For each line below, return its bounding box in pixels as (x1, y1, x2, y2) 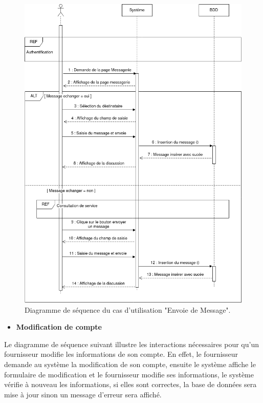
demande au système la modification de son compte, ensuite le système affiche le (4, 358, 256, 369)
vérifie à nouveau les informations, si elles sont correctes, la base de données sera (4, 379, 257, 390)
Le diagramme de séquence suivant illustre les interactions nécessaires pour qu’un (4, 338, 259, 349)
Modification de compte (16, 321, 102, 332)
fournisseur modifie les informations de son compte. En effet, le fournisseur (4, 349, 238, 359)
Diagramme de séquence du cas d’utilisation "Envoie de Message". (25, 304, 231, 315)
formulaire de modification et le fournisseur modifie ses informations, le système (4, 369, 254, 379)
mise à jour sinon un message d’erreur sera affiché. (4, 389, 162, 399)
